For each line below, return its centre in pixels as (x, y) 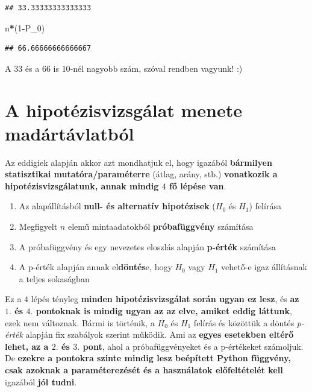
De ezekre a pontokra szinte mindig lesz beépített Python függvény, (148, 358)
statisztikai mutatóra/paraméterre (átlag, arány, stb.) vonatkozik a (141, 174)
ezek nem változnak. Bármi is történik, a (80, 322)
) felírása (265, 206)
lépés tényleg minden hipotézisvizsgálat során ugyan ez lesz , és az (165, 299)
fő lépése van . (198, 185)
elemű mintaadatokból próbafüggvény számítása (161, 226)
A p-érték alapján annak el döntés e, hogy (95, 267)
